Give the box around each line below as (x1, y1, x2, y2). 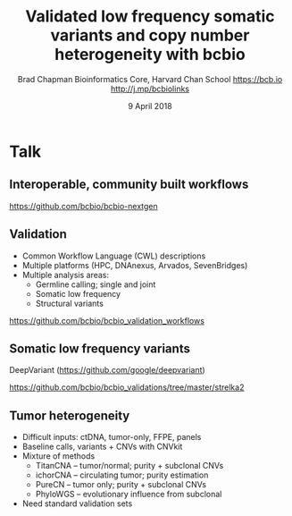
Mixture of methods (21, 451, 96, 461)
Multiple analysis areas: (21, 269, 110, 280)
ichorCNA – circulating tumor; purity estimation (35, 469, 209, 480)
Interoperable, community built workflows (9, 177, 249, 192)
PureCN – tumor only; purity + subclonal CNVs (35, 479, 207, 490)
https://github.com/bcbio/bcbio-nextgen (9, 200, 158, 211)
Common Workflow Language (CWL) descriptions (21, 250, 206, 261)
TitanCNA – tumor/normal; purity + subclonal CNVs (35, 461, 224, 471)
